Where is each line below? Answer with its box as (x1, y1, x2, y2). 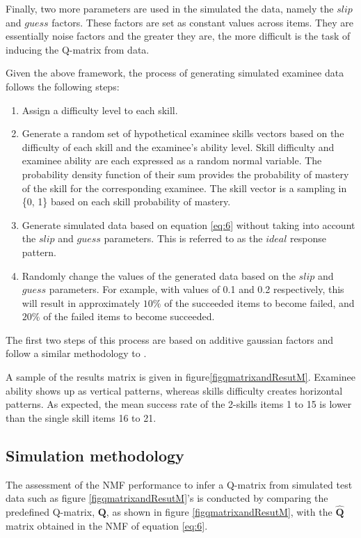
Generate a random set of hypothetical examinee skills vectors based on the (22, 126, 344, 141)
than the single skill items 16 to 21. (6, 410, 157, 425)
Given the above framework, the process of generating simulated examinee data (6, 65, 344, 80)
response (290, 231, 326, 246)
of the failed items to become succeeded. (43, 309, 215, 324)
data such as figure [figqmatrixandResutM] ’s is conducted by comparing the (6, 491, 328, 505)
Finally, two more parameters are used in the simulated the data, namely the (6, 1, 334, 15)
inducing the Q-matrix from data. (6, 42, 150, 56)
